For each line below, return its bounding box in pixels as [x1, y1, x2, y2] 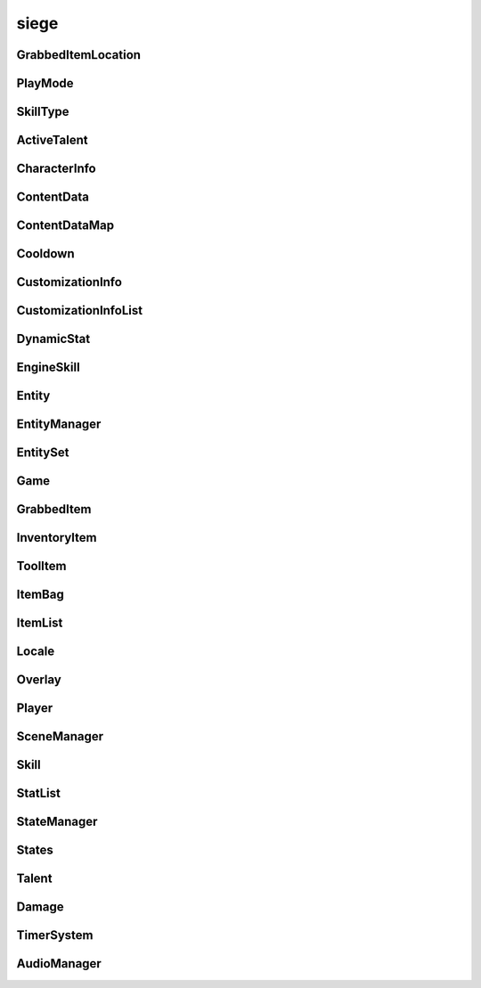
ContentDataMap [16, 218, 115, 233]
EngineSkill [16, 360, 80, 375]
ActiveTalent [16, 133, 88, 148]
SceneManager [16, 729, 104, 744]
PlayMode [16, 76, 75, 91]
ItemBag [16, 587, 64, 602]
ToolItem [16, 559, 67, 574]
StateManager [16, 814, 98, 829]
